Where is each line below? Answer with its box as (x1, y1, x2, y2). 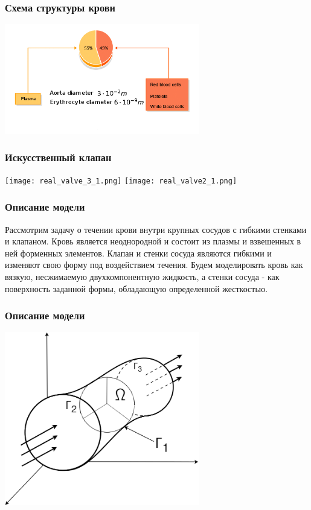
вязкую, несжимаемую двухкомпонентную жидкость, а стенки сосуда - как (5, 270, 280, 282)
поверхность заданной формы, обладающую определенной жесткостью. (5, 282, 268, 295)
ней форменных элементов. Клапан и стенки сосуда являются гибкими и (5, 246, 272, 259)
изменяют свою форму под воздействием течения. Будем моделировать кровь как (5, 258, 303, 271)
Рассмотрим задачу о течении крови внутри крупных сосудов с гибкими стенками (5, 223, 307, 235)
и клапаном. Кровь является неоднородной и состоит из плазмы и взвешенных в (5, 235, 301, 247)
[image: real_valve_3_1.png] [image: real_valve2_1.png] (5, 176, 237, 185)
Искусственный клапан (5, 150, 112, 165)
